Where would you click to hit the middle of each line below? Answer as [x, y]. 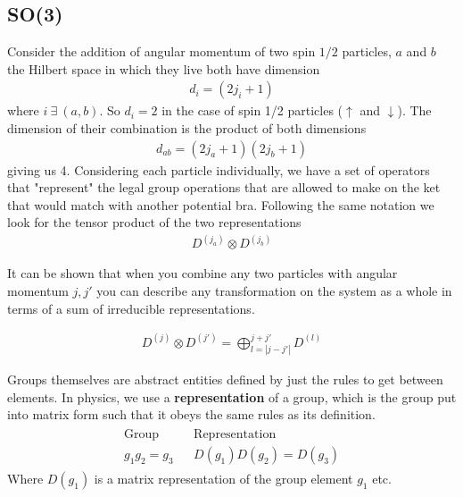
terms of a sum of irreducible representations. [131, 308]
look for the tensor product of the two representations [154, 222]
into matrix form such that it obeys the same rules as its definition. [191, 414]
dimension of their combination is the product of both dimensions [187, 128]
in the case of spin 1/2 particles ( [252, 110]
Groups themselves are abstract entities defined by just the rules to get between [225, 379]
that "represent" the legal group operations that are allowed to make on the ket [224, 187]
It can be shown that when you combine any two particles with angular [203, 273]
